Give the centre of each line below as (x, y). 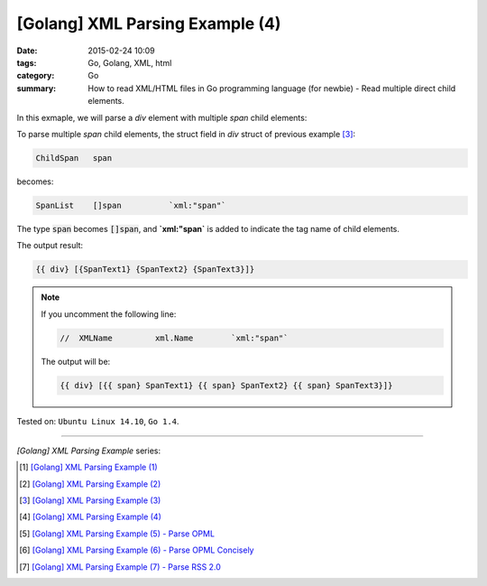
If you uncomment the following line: (109, 314)
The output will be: (76, 361)
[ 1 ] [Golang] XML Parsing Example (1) (88, 467)
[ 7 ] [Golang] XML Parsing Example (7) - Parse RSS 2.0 (120, 567)
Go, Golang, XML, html (130, 62)
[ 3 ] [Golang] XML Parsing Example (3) (90, 500)
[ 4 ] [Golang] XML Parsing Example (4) (91, 517)
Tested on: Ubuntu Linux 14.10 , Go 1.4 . (98, 421)
